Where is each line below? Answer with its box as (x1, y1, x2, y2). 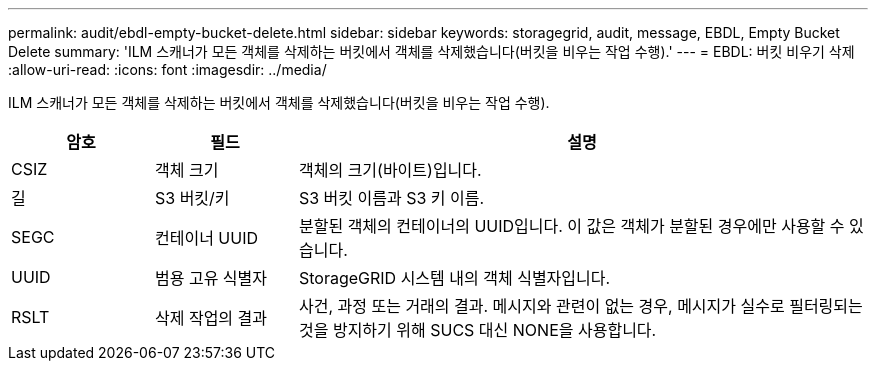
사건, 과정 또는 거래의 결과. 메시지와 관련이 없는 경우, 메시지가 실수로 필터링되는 (298, 296, 863, 316)
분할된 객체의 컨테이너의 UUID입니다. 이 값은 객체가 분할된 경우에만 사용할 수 (298, 216, 845, 236)
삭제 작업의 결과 (154, 308, 268, 328)
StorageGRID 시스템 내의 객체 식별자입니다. (298, 268, 611, 288)
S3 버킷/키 (154, 188, 230, 208)
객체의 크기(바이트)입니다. (298, 160, 482, 180)
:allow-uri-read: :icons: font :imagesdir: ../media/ (8, 61, 327, 78)
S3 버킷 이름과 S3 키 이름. (298, 188, 485, 208)
